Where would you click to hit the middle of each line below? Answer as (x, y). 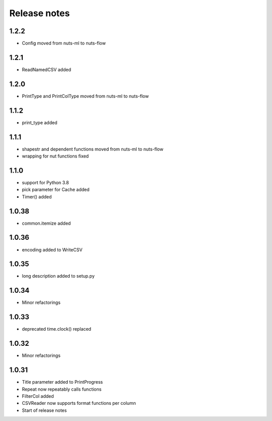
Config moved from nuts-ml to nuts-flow (64, 43)
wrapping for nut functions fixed (55, 156)
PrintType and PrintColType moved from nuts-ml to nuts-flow (85, 96)
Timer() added (37, 196)
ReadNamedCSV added (47, 69)
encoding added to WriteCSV (52, 249)
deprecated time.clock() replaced (57, 329)
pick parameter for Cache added (56, 190)
